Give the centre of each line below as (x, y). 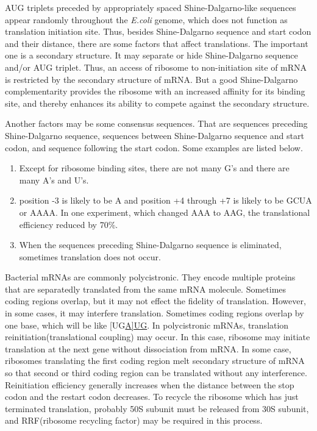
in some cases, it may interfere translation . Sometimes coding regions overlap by (155, 313)
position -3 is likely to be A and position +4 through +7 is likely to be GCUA (166, 200)
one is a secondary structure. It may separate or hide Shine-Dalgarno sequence (151, 55)
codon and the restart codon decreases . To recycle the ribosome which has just (152, 397)
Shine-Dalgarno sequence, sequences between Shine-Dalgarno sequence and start (155, 135)
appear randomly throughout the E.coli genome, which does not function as (146, 19)
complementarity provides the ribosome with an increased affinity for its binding (155, 91)
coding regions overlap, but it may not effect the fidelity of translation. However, (155, 301)
